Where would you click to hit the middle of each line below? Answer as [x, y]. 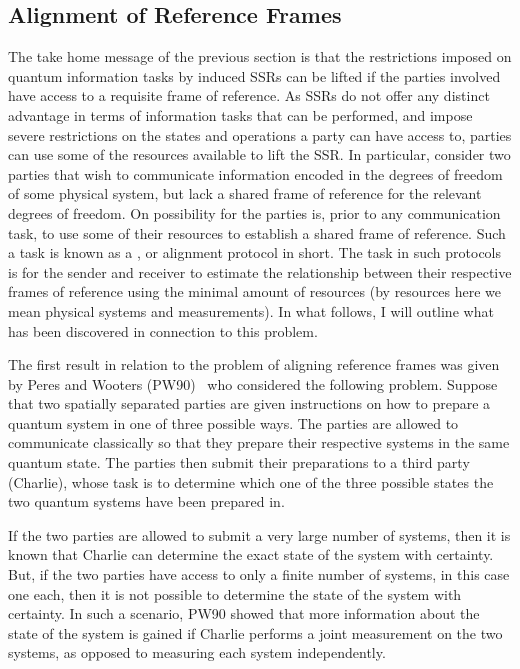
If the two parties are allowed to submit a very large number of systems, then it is [259, 534]
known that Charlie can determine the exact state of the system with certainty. [251, 554]
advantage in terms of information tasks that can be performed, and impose [240, 114]
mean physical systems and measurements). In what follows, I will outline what [251, 310]
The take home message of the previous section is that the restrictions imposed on [260, 56]
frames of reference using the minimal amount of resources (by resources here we [255, 291]
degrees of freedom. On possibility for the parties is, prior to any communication [254, 212]
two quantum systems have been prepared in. [146, 501]
